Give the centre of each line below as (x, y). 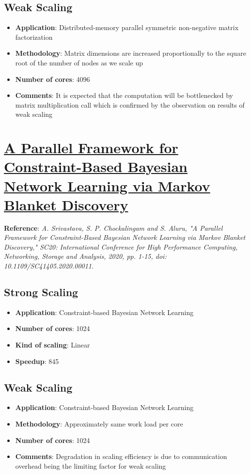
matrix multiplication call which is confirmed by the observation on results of (130, 104)
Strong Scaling (41, 292)
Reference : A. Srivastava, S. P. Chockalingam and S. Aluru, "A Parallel (113, 228)
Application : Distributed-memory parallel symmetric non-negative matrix (127, 27)
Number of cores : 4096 (53, 79)
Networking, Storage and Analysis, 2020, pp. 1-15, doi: (85, 256)
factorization (34, 37)
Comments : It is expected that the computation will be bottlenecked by (124, 95)
